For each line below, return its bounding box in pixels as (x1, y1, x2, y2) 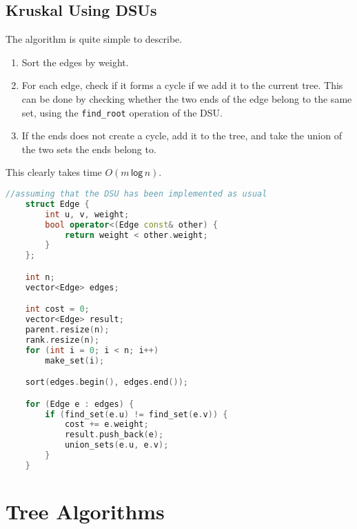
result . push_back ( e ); (64, 430, 164, 440)
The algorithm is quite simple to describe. (6, 32, 183, 46)
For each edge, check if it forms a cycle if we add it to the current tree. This (21, 78, 343, 92)
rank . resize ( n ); (25, 335, 100, 345)
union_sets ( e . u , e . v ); (64, 440, 169, 450)
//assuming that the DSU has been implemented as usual (6, 189, 267, 199)
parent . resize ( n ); (25, 324, 110, 335)
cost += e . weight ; (64, 419, 149, 430)
